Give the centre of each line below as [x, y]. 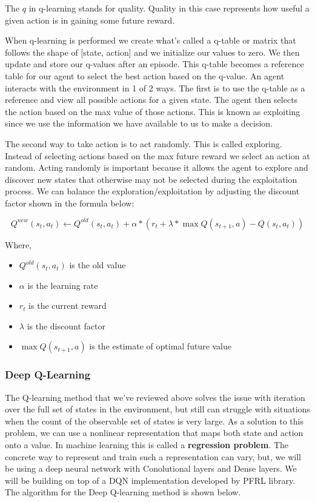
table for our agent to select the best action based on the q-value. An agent [145, 75]
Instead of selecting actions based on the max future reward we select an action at [157, 155]
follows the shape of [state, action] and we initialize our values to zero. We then [152, 52]
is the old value [98, 265]
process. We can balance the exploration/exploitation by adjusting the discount [152, 191]
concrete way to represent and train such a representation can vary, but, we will [153, 456]
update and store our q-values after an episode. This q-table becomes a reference [154, 64]
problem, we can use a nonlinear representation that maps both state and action [154, 433]
